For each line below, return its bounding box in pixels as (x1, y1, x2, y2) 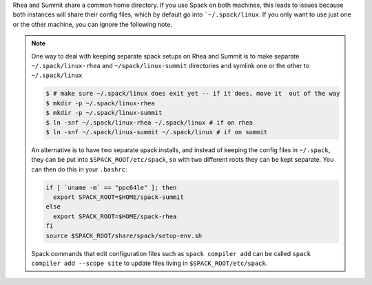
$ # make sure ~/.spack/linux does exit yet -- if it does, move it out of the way (45, 89, 340, 98)
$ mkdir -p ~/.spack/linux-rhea (45, 99, 155, 107)
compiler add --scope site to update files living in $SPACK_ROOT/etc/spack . (31, 259, 268, 267)
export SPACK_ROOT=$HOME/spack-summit (52, 193, 184, 201)
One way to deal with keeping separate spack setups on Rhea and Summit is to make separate (31, 52, 300, 60)
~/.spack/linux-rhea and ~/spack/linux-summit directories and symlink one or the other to (31, 61, 310, 70)
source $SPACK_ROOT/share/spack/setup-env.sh (45, 231, 203, 240)
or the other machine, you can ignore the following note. (12, 20, 172, 28)
